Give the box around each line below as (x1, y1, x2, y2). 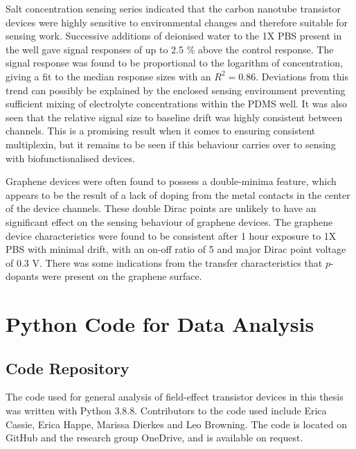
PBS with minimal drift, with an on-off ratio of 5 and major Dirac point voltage (6, 242, 346, 256)
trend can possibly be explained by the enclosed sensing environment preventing (6, 82, 346, 97)
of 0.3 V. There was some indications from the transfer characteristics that (6, 255, 323, 270)
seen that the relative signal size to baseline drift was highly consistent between (6, 109, 343, 124)
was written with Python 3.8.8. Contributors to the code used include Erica (6, 403, 327, 418)
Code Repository (6, 357, 130, 378)
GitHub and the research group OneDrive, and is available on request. (6, 430, 303, 445)
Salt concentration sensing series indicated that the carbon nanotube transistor (6, 1, 341, 15)
